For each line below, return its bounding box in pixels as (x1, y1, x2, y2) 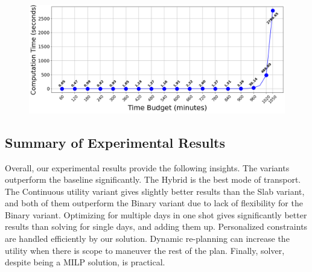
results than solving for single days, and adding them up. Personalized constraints (5, 220, 308, 233)
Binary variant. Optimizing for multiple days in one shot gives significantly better (5, 208, 307, 221)
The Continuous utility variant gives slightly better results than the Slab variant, (5, 185, 305, 197)
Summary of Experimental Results (5, 133, 226, 151)
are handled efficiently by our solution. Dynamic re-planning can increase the (5, 232, 290, 245)
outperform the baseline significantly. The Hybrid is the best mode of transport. (5, 173, 301, 186)
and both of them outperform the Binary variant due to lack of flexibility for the (5, 197, 303, 209)
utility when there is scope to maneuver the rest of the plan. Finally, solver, (5, 244, 285, 256)
